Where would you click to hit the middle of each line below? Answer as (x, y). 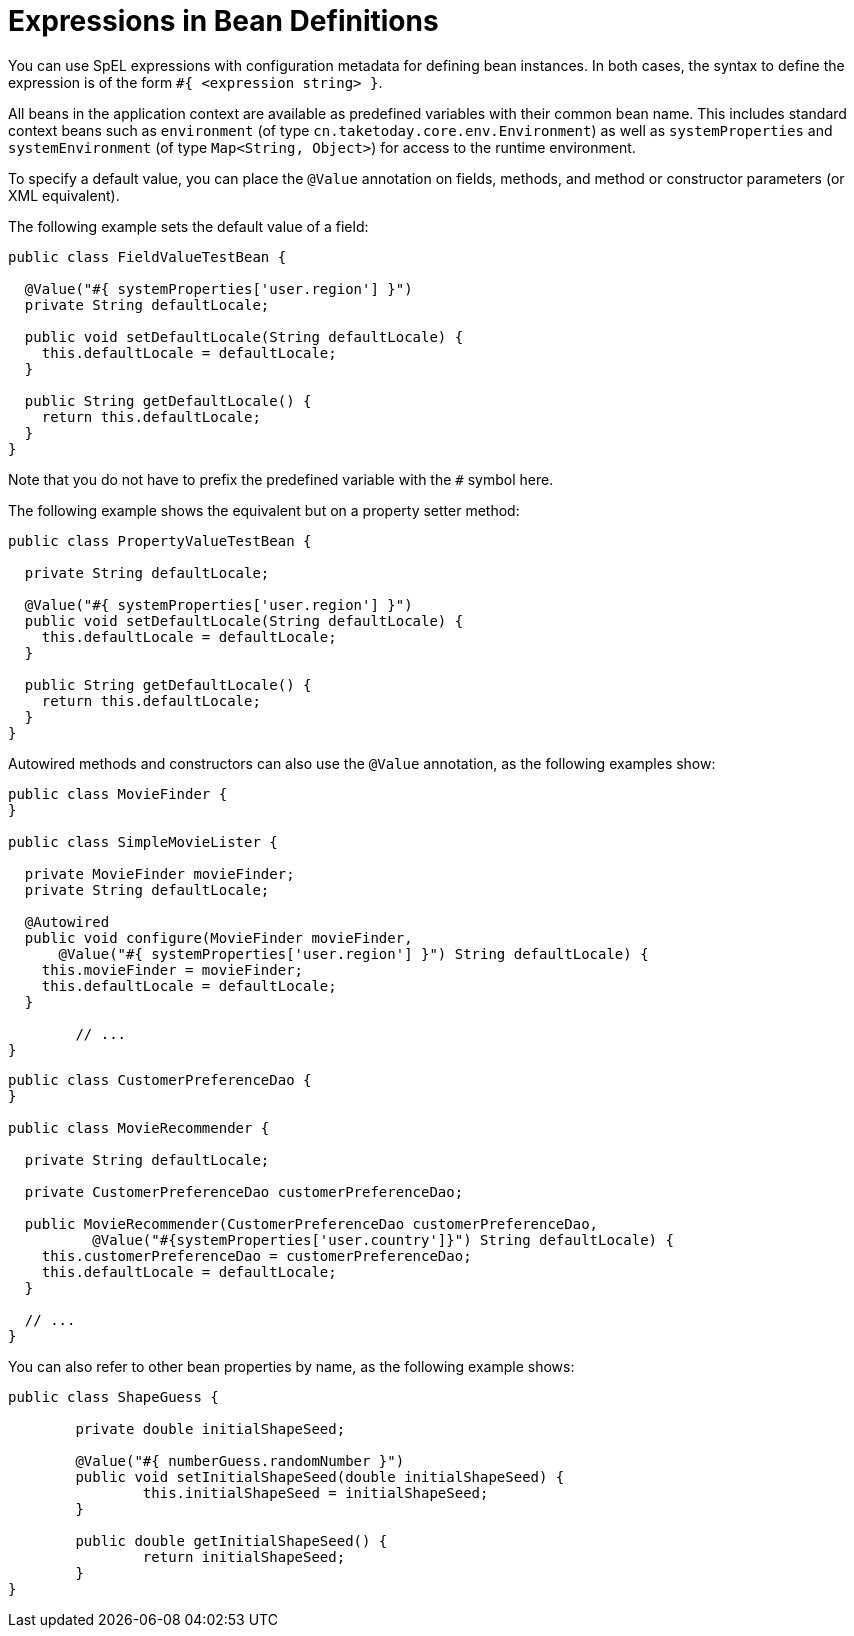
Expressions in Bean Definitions (223, 21)
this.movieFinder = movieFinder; (172, 969)
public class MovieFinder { (118, 793)
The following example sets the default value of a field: (188, 226)
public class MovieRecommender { (139, 1127)
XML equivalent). (64, 195)
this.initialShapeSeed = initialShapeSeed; (315, 1492)
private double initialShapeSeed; (210, 1428)
